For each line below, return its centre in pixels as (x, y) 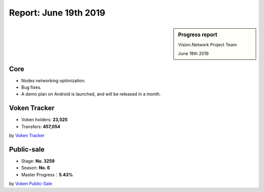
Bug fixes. (31, 87)
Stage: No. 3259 (38, 161)
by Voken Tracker (27, 135)
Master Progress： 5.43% (47, 174)
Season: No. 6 (36, 168)
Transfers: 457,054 (41, 126)
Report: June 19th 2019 (57, 13)
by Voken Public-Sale (31, 184)
